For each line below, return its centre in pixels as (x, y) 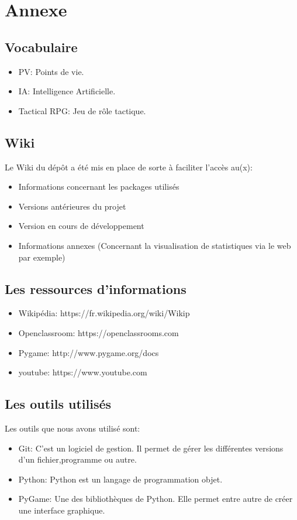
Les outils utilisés (58, 404)
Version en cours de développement (81, 226)
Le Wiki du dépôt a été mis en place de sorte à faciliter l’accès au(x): (129, 167)
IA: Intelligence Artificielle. (67, 91)
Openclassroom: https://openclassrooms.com (99, 332)
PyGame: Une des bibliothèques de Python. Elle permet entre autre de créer (156, 499)
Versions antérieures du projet (72, 206)
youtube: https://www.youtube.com (83, 372)
